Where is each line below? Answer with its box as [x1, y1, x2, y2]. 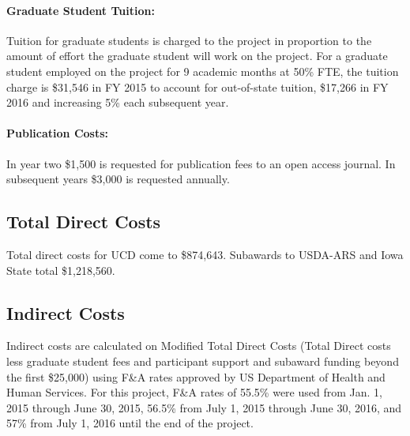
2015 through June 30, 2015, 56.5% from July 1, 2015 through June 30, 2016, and [6, 399, 402, 415]
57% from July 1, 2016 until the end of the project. [6, 415, 254, 431]
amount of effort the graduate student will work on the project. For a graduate [6, 47, 388, 64]
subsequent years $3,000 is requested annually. [6, 171, 230, 187]
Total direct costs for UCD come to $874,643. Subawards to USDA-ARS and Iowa [6, 246, 404, 262]
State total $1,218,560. [6, 261, 115, 278]
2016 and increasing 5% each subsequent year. [6, 94, 229, 111]
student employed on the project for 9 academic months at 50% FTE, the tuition [6, 62, 399, 79]
